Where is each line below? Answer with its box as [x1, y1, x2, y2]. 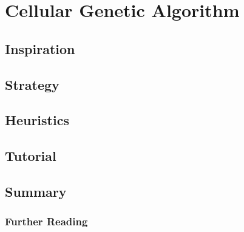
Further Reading [5, 214, 88, 229]
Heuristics [5, 111, 69, 129]
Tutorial [5, 146, 56, 165]
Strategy [5, 75, 59, 94]
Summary [5, 182, 67, 200]
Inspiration [5, 39, 75, 58]
